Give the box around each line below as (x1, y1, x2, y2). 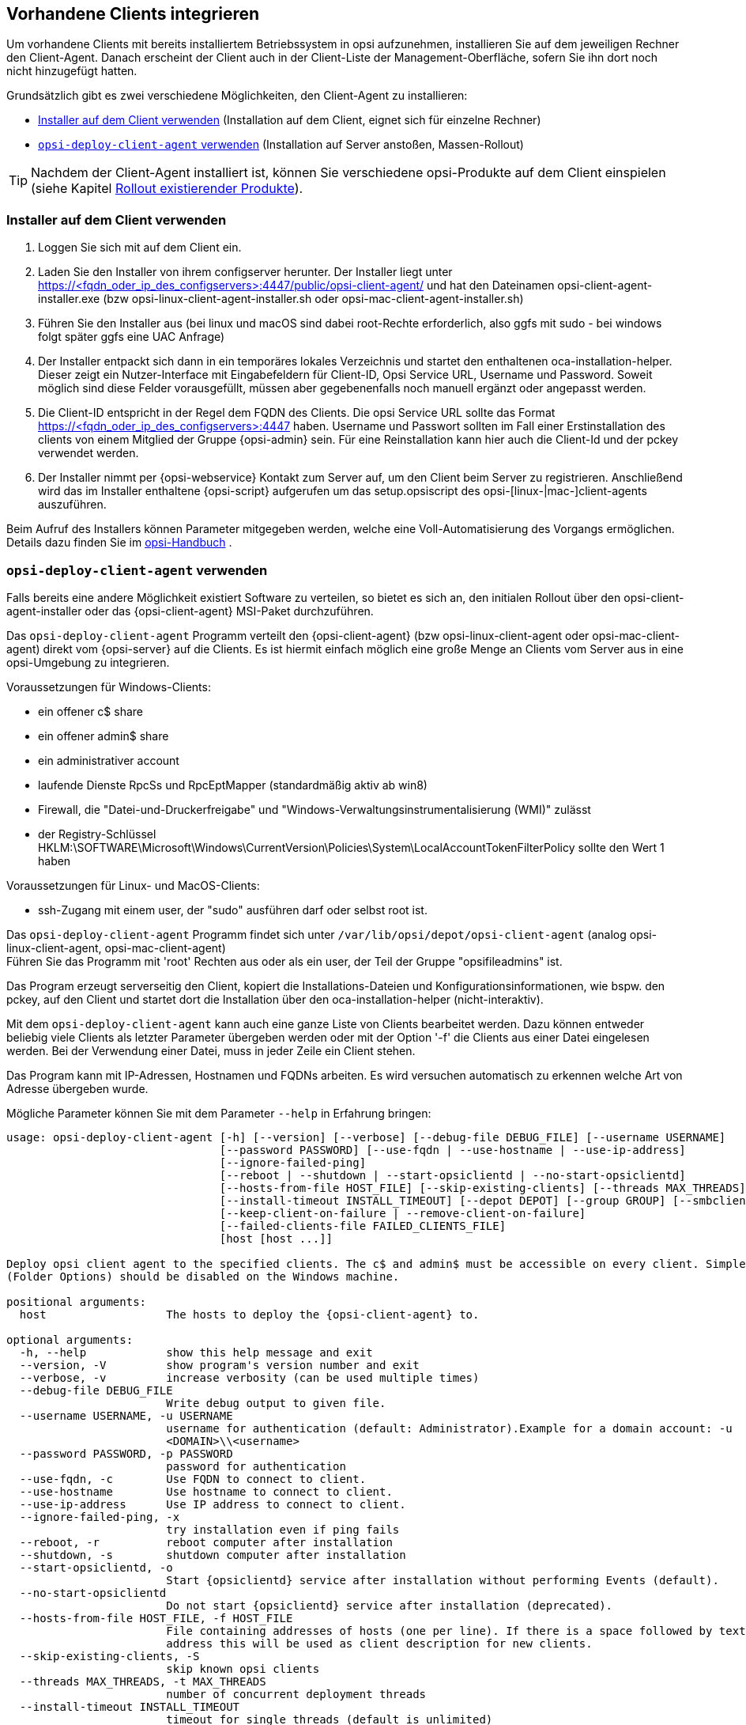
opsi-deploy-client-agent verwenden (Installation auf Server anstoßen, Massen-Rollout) (38, 138, 524, 152)
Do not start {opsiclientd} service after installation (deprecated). (166, 1598, 613, 1612)
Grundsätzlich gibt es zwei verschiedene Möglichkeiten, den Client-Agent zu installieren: (6, 89, 468, 103)
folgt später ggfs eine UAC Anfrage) (38, 330, 225, 344)
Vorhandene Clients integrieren (6, 4, 260, 24)
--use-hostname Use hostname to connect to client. (19, 1485, 393, 1498)
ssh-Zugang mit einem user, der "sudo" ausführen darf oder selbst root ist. (38, 902, 428, 917)
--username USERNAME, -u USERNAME (19, 1409, 233, 1422)
